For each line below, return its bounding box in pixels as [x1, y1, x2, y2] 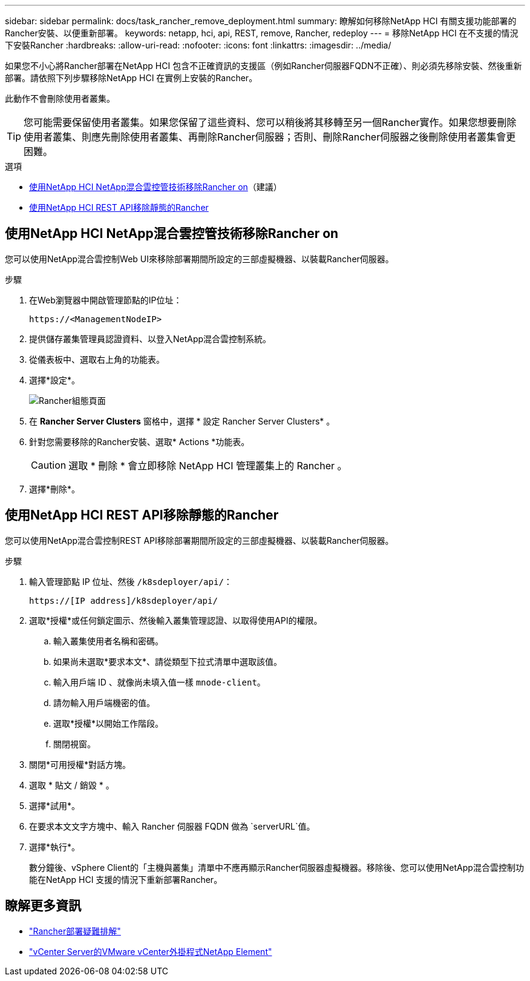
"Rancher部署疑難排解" [29, 925, 121, 936]
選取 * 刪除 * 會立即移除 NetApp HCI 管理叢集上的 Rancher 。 [68, 459, 347, 472]
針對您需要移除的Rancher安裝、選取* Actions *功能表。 [29, 436, 250, 447]
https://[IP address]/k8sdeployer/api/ [29, 595, 218, 606]
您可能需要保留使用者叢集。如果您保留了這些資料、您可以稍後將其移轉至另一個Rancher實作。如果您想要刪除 [24, 116, 517, 128]
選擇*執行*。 [29, 841, 80, 852]
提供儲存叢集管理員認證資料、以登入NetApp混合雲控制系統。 [29, 333, 272, 344]
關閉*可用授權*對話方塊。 [29, 759, 131, 770]
